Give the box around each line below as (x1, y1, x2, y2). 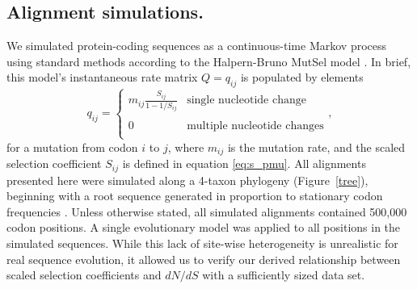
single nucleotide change (187, 94, 306, 107)
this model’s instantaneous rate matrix (6, 69, 198, 86)
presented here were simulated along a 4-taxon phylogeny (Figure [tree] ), (6, 171, 369, 188)
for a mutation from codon (6, 138, 138, 155)
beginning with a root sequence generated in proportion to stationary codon (6, 187, 383, 204)
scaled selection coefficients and (6, 266, 162, 283)
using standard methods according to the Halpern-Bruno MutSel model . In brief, (6, 52, 411, 69)
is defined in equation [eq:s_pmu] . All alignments (122, 155, 366, 172)
